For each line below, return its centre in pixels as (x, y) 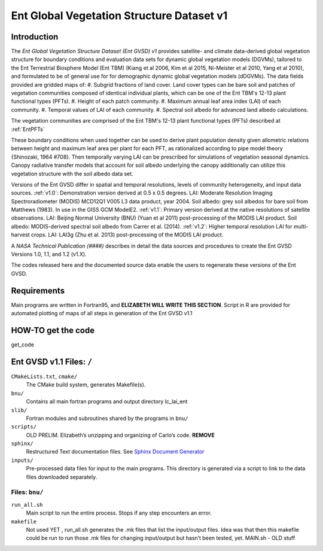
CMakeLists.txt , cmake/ (44, 376)
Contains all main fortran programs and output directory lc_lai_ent (107, 401)
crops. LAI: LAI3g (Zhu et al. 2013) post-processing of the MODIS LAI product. (127, 235)
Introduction (35, 37)
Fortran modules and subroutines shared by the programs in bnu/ (107, 418)
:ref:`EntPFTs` (28, 129)
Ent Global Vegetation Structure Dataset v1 (119, 16)
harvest (20, 235)
